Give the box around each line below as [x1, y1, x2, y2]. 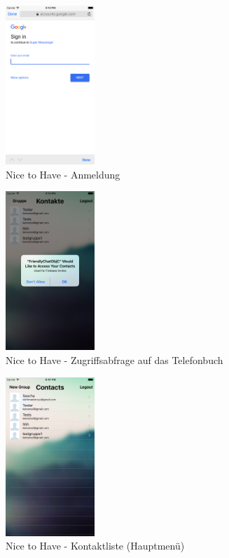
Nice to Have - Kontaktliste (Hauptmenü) [6, 538, 185, 553]
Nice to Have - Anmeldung [6, 167, 120, 181]
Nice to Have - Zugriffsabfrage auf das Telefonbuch [6, 353, 223, 367]
